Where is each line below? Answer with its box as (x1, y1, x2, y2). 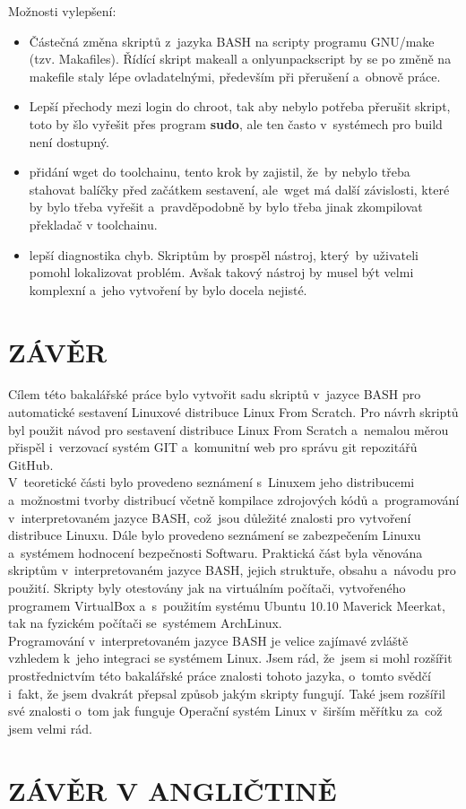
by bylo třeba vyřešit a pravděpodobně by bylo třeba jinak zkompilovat (29, 197, 423, 216)
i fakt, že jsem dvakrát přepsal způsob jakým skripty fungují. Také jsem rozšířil (8, 683, 445, 702)
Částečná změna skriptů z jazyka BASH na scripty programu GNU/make (29, 31, 435, 50)
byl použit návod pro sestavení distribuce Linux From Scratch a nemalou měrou (8, 420, 449, 439)
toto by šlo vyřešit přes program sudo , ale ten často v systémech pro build (29, 114, 443, 133)
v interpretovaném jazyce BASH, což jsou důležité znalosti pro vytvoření (8, 508, 411, 526)
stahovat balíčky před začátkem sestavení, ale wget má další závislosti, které (29, 179, 450, 198)
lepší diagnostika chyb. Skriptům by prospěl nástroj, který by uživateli (29, 245, 419, 264)
